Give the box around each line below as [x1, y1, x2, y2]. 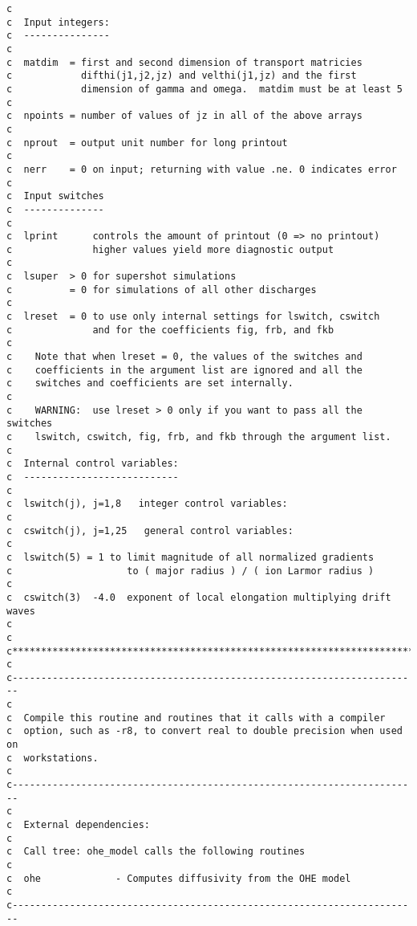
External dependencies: [23, 819, 150, 831]
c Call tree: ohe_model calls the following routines [6, 846, 306, 858]
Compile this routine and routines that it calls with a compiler [23, 712, 386, 724]
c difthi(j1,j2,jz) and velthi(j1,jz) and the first [6, 70, 357, 82]
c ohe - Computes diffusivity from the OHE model [6, 872, 351, 884]
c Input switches [6, 190, 104, 202]
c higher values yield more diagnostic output [6, 243, 334, 255]
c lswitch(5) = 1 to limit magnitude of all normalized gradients [6, 551, 374, 563]
